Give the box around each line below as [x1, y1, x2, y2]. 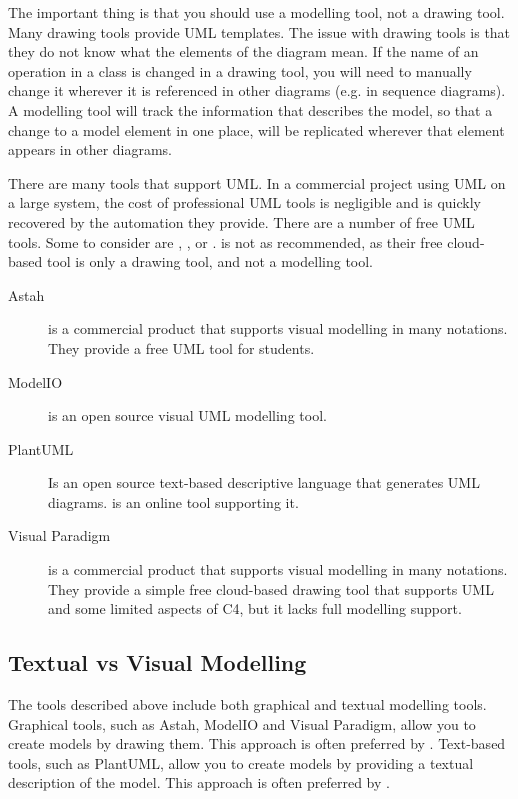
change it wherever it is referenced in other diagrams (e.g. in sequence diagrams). [8, 80, 506, 101]
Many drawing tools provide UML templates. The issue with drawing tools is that [8, 21, 511, 42]
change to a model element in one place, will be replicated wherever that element [8, 119, 505, 140]
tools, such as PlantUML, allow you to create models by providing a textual [8, 752, 474, 773]
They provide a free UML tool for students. [48, 337, 315, 358]
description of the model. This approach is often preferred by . [8, 772, 390, 793]
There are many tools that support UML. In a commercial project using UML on [8, 172, 506, 193]
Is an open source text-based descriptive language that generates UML [48, 472, 480, 493]
